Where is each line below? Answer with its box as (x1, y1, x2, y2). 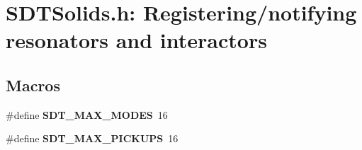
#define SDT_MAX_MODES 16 (6, 107, 168, 122)
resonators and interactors (6, 25, 267, 54)
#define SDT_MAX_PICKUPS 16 (6, 131, 179, 146)
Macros (6, 74, 60, 96)
